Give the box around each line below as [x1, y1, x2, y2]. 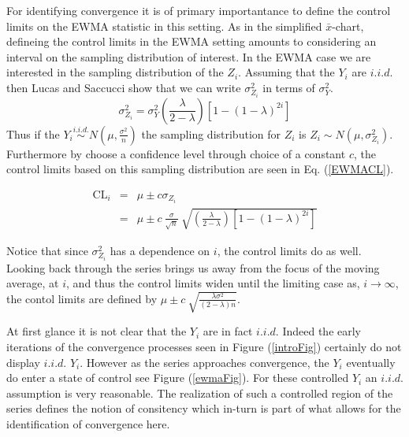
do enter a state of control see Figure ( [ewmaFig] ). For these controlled [6, 369, 349, 386]
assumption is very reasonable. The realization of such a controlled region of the [6, 384, 393, 401]
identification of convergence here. [6, 415, 170, 431]
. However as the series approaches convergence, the [80, 354, 329, 370]
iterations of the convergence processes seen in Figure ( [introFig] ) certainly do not [6, 338, 402, 354]
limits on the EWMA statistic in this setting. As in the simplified [6, 17, 322, 34]
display [6, 354, 40, 370]
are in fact [203, 323, 253, 339]
